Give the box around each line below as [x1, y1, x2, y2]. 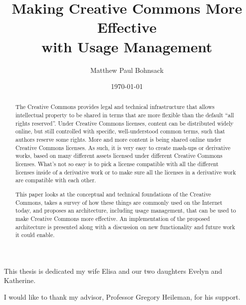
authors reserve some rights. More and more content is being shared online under [15, 135, 222, 144]
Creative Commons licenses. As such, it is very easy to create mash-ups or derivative [15, 143, 231, 152]
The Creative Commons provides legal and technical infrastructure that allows [15, 103, 215, 111]
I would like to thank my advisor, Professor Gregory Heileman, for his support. [4, 292, 241, 302]
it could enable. [15, 231, 55, 239]
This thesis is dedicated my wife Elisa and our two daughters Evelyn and [4, 265, 222, 276]
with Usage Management [41, 36, 212, 56]
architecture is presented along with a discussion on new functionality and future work [15, 222, 235, 231]
